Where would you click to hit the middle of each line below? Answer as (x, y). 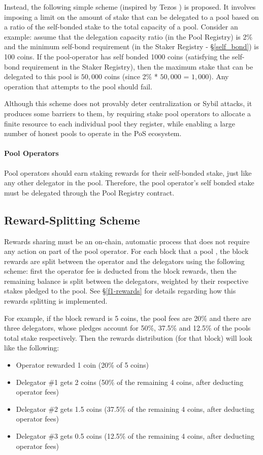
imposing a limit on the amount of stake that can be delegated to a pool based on (131, 17)
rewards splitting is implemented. (56, 301)
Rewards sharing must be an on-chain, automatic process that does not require (127, 241)
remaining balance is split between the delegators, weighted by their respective (126, 281)
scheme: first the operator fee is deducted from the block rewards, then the (120, 271)
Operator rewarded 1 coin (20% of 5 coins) (82, 365)
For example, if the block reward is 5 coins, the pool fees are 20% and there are (128, 318)
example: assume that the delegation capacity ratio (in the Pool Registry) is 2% (128, 36)
